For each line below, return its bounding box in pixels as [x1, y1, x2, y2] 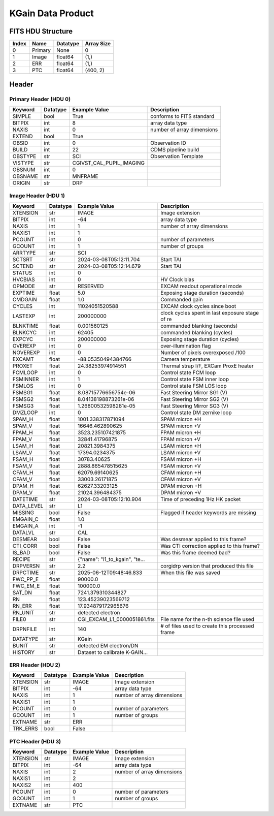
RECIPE [12, 555, 30, 562]
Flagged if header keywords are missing [160, 509, 256, 516]
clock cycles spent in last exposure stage [160, 309, 259, 316]
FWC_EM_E [12, 582, 40, 589]
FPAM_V [12, 435, 32, 443]
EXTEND [12, 133, 33, 140]
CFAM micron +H [160, 469, 201, 476]
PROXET [12, 362, 33, 369]
